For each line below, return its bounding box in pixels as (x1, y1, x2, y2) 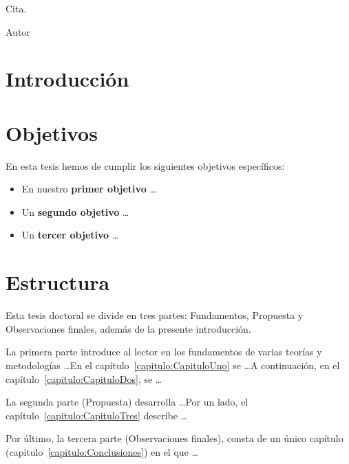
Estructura (6, 268, 110, 296)
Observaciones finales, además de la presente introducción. (6, 321, 251, 335)
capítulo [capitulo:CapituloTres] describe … (6, 408, 187, 422)
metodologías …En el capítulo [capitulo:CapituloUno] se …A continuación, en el (6, 357, 340, 372)
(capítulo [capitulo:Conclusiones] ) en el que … (6, 444, 198, 459)
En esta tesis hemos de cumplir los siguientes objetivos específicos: (6, 158, 285, 173)
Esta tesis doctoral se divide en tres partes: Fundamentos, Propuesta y (6, 308, 304, 322)
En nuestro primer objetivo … (21, 181, 156, 196)
